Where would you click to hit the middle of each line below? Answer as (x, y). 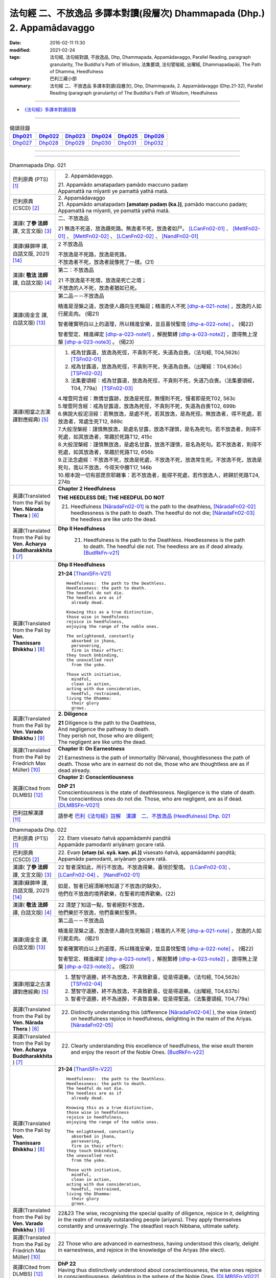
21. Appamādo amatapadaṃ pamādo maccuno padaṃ (123, 185)
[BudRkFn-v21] (101, 553)
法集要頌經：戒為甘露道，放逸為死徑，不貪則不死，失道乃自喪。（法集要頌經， (164, 380)
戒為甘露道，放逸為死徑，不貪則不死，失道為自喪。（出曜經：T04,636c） (158, 367)
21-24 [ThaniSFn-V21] (85, 574)
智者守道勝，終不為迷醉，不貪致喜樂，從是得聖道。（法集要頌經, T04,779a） (162, 998)
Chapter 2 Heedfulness (87, 488)
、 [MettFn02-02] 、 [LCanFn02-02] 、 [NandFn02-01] (133, 236)
